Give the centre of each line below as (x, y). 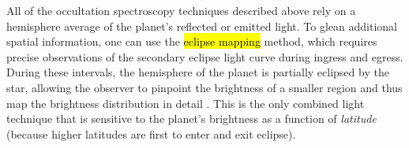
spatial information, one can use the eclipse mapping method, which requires (192, 41)
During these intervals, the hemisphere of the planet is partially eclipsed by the (198, 72)
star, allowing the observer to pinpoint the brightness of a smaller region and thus (204, 87)
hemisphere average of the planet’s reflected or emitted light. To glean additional (202, 26)
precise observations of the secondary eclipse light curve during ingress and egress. (205, 56)
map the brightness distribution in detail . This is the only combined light (186, 103)
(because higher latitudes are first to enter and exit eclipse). (151, 133)
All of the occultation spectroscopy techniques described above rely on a (181, 10)
